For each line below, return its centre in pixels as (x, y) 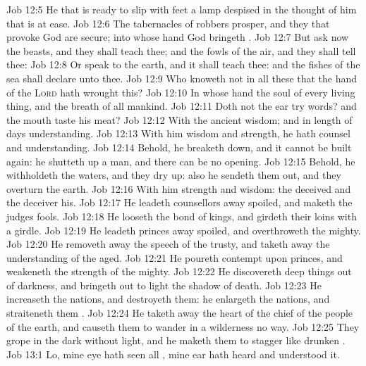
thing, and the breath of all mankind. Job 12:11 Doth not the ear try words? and (182, 106)
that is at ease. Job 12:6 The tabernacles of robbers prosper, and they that (168, 23)
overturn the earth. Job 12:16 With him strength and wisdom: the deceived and (179, 188)
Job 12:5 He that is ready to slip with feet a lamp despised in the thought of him (182, 9)
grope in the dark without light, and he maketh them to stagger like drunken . (176, 340)
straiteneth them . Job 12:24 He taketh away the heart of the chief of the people (180, 313)
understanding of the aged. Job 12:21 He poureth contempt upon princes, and (175, 257)
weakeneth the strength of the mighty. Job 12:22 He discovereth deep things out (179, 271)
